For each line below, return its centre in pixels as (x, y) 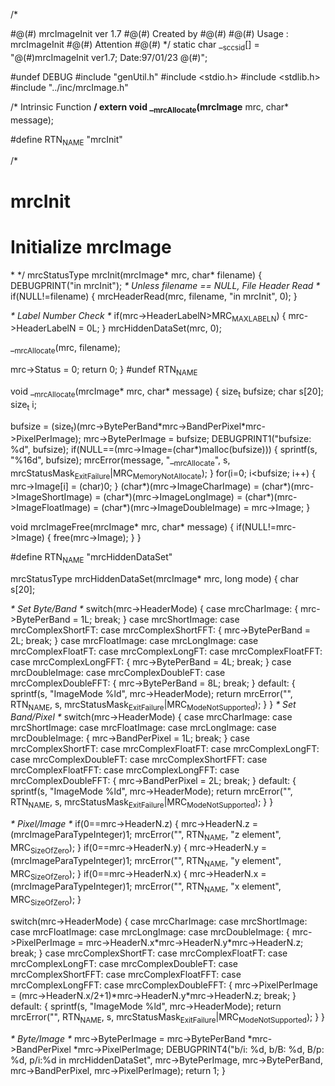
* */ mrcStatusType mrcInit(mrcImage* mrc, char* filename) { (136, 275)
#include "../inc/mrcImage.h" (69, 87)
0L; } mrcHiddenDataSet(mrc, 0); (154, 328)
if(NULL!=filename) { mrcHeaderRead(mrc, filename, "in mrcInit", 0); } (154, 296)
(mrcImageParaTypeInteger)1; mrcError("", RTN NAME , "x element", (146, 887)
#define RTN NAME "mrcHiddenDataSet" (91, 557)
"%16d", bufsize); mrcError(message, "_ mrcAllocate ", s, (120, 461)
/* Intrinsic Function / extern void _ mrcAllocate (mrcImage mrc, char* (150, 107)
